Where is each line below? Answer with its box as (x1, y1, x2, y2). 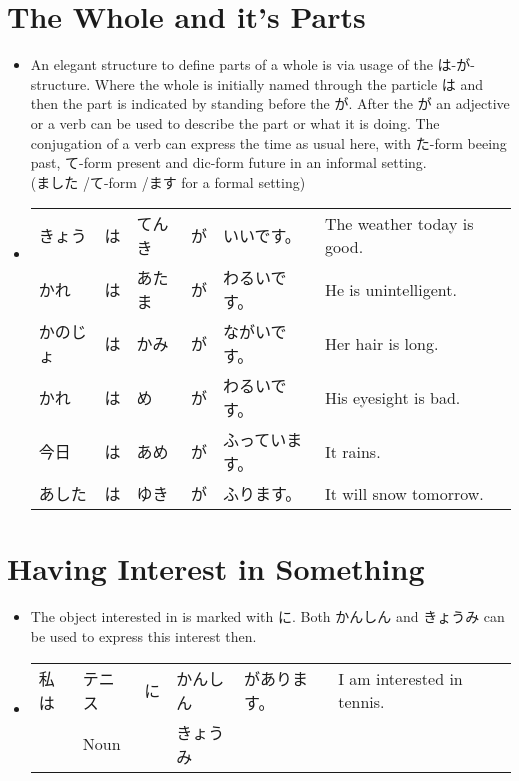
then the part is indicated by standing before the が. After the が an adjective (30, 93, 510, 114)
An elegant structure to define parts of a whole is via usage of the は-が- (30, 54, 475, 75)
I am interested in (338, 666, 463, 690)
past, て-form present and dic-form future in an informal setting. (30, 152, 427, 173)
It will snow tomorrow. (324, 481, 484, 505)
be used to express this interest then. (30, 626, 257, 646)
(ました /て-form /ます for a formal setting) (30, 171, 306, 192)
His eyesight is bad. (324, 385, 461, 409)
